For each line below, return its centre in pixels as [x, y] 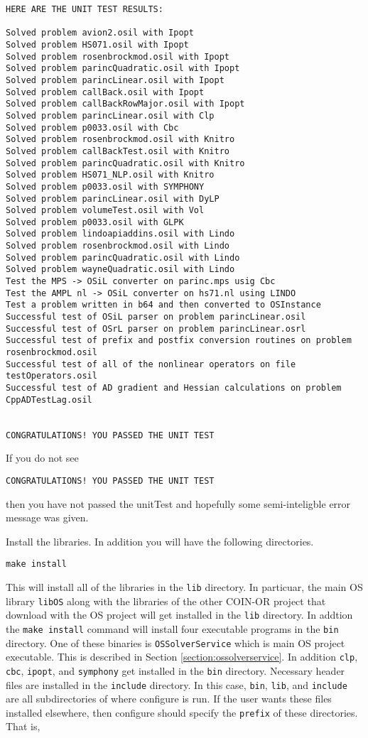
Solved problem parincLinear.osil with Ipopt [115, 80]
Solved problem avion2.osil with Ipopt [100, 33]
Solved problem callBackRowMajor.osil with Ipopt [125, 104]
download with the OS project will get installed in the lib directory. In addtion [179, 615]
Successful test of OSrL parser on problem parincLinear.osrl [156, 329]
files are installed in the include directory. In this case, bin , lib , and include [177, 684]
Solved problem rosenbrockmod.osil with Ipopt [118, 56]
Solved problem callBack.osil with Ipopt [105, 92]
